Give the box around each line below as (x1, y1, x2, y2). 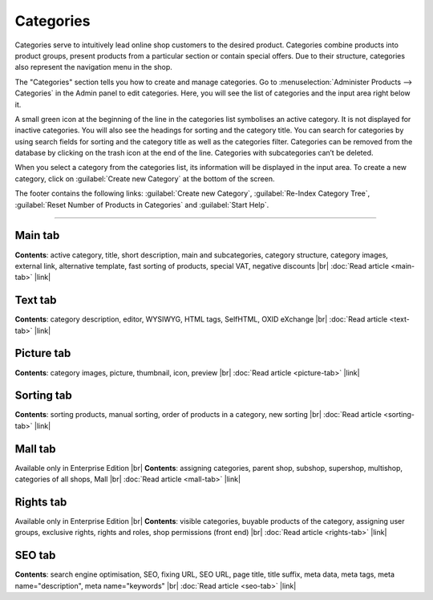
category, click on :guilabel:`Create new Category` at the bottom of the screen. (14, 173, 275, 184)
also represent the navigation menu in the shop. (14, 63, 172, 72)
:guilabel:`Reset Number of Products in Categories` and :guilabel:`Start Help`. (14, 200, 269, 209)
